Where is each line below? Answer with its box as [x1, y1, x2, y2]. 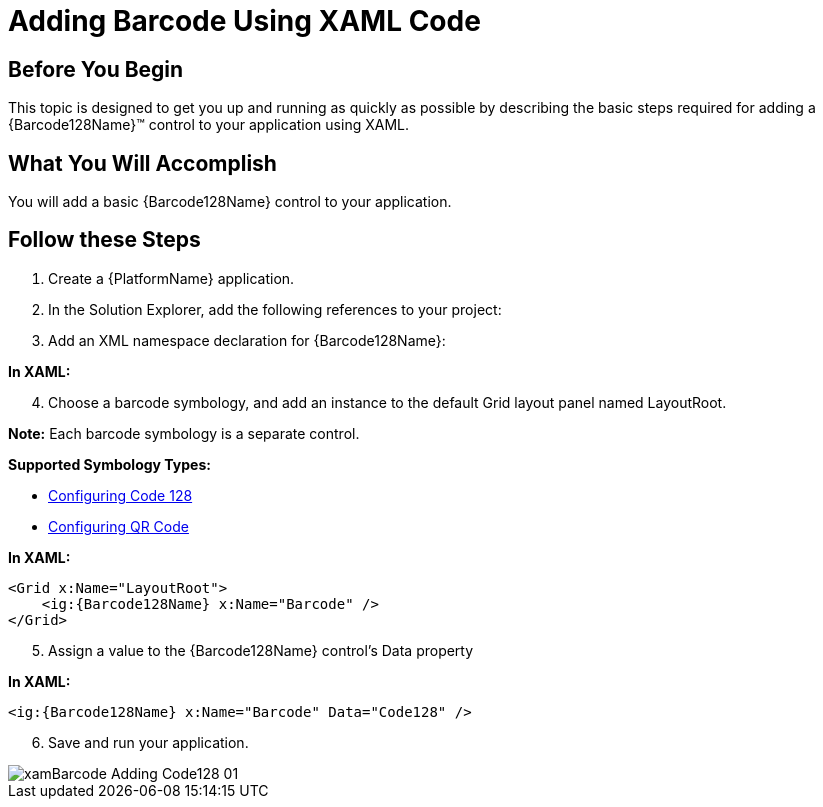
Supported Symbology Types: [8, 455, 211, 473]
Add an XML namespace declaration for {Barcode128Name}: [48, 331, 446, 349]
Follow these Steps [8, 227, 201, 253]
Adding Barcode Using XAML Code [8, 4, 481, 38]
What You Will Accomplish [8, 150, 277, 176]
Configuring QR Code [48, 517, 189, 535]
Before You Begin [8, 56, 184, 82]
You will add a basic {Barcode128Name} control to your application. [8, 193, 452, 211]
